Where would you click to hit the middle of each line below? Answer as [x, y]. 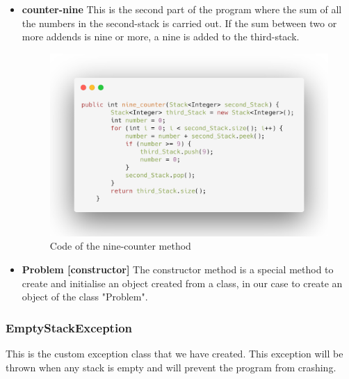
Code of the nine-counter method [120, 246]
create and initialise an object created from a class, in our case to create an [182, 283]
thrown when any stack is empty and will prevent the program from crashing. [171, 367]
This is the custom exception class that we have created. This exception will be [174, 353]
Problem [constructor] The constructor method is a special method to [178, 269]
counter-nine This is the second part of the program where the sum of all [182, 9]
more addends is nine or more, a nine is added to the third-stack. [161, 37]
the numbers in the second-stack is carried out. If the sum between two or [179, 23]
